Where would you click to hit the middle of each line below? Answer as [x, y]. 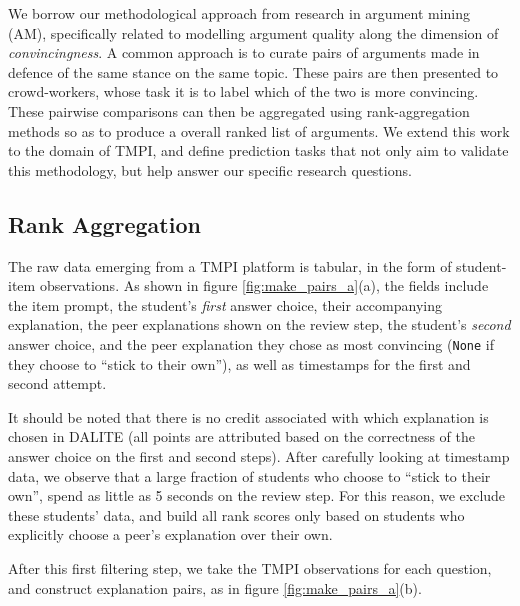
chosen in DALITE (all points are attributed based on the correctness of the [241, 436]
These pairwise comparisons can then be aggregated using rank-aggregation [239, 110]
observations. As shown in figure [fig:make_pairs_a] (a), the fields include [264, 285]
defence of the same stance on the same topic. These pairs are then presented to [253, 71]
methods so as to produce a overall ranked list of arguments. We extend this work [259, 130]
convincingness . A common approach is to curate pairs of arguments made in [244, 52]
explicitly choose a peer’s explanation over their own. [170, 534]
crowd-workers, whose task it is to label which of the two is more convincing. [243, 91]
